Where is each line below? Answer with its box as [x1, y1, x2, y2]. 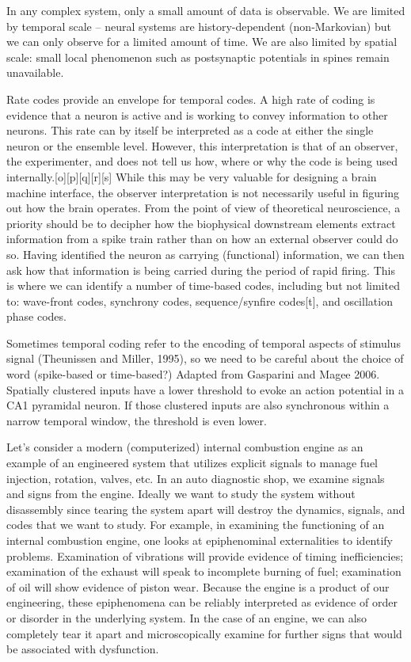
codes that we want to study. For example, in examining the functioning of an [6, 516, 385, 533]
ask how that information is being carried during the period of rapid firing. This [6, 261, 395, 278]
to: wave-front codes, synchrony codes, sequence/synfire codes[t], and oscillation [6, 292, 393, 309]
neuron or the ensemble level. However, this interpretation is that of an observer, [6, 137, 398, 154]
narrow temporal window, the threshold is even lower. [6, 412, 267, 428]
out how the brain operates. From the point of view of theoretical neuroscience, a [6, 200, 401, 216]
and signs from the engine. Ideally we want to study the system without [6, 485, 356, 502]
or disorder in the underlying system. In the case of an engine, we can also [6, 609, 367, 626]
